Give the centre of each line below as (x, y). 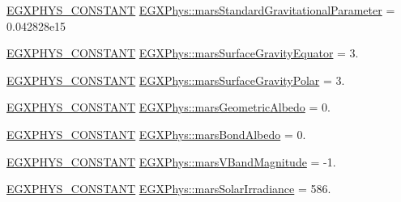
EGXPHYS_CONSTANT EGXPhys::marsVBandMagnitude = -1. (171, 161)
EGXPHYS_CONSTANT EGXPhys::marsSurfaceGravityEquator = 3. (183, 53)
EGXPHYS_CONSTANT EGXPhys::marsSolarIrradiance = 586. (169, 189)
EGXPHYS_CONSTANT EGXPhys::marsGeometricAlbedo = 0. (169, 107)
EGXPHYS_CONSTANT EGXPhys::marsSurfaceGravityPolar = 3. (176, 80)
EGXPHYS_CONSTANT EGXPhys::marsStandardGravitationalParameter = (201, 10)
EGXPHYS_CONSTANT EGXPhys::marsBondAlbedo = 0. (156, 134)
